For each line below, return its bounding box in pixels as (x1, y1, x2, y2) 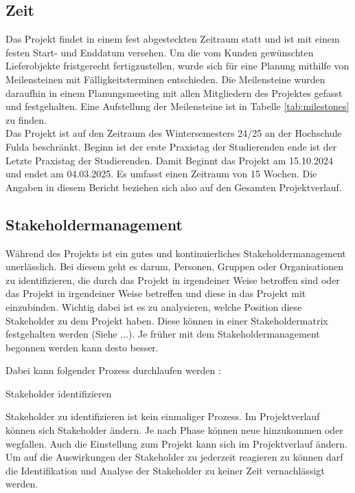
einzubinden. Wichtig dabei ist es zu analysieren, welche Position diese (5, 299, 302, 314)
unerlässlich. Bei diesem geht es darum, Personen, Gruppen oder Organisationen (5, 259, 343, 274)
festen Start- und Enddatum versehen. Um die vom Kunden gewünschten (5, 45, 314, 59)
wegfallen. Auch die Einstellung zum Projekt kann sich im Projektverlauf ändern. (5, 436, 347, 450)
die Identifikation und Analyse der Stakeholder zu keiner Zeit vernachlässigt (5, 463, 325, 477)
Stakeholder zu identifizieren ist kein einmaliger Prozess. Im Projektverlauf (5, 409, 320, 424)
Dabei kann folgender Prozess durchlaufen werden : (5, 363, 221, 377)
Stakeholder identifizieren (5, 386, 112, 400)
